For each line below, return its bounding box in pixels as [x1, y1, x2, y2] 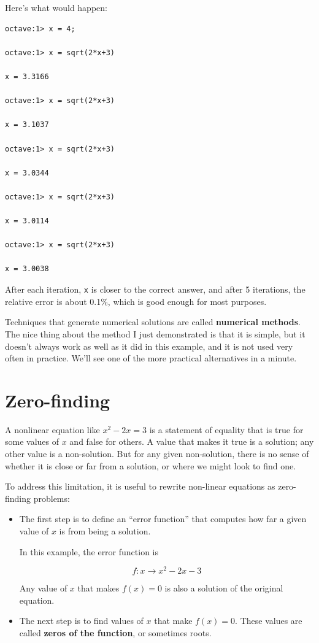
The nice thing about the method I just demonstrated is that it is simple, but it [5, 327, 306, 340]
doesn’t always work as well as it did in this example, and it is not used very [5, 339, 293, 352]
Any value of [19, 582, 67, 595]
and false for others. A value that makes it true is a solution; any [69, 435, 314, 448]
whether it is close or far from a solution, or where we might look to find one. [5, 459, 296, 472]
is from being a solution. [59, 524, 151, 537]
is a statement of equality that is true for [149, 423, 304, 436]
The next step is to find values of [19, 614, 144, 627]
